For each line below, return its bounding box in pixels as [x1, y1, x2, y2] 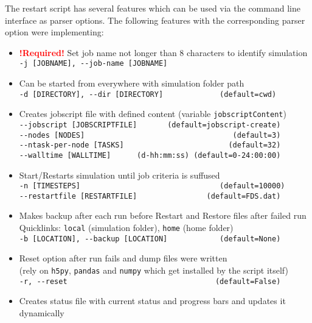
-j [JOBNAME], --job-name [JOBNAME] [19, 59, 168, 68]
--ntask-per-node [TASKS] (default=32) [19, 141, 281, 150]
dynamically [19, 306, 64, 319]
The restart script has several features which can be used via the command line [5, 2, 300, 14]
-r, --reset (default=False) [19, 277, 281, 286]
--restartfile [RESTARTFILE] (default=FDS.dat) [19, 191, 281, 201]
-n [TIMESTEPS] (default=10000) [19, 182, 285, 191]
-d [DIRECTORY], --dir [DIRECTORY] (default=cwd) [19, 90, 277, 99]
